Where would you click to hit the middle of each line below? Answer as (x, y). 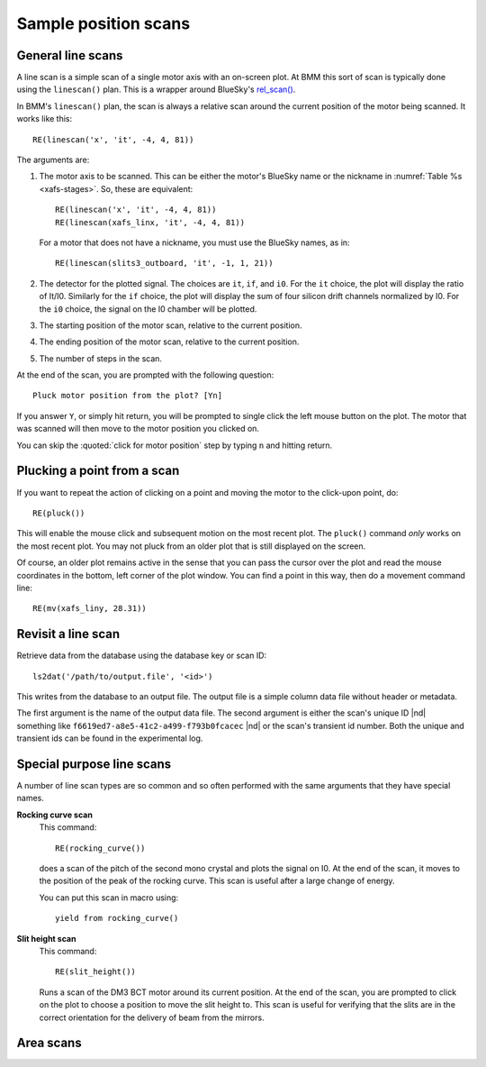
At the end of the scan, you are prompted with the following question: (145, 375)
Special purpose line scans (94, 764)
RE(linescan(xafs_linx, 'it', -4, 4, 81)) (150, 222)
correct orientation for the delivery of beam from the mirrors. (152, 1017)
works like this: (45, 119)
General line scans (70, 55)
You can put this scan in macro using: (109, 898)
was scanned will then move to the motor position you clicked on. (138, 429)
